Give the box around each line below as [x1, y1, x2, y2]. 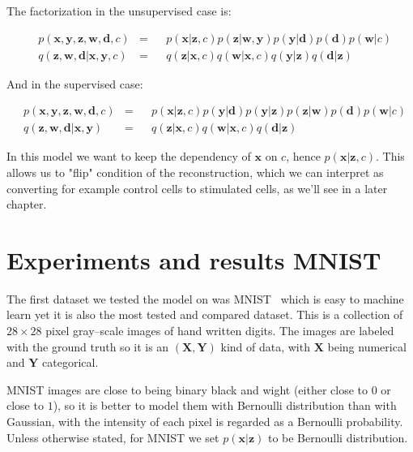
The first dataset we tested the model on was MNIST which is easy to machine [6, 290, 404, 307]
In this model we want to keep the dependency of [6, 148, 251, 165]
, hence [286, 148, 321, 165]
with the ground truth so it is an [6, 338, 169, 355]
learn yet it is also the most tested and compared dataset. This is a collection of [6, 306, 403, 323]
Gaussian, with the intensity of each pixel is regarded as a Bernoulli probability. [6, 412, 403, 429]
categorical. [42, 354, 99, 371]
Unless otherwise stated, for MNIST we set [6, 428, 219, 446]
